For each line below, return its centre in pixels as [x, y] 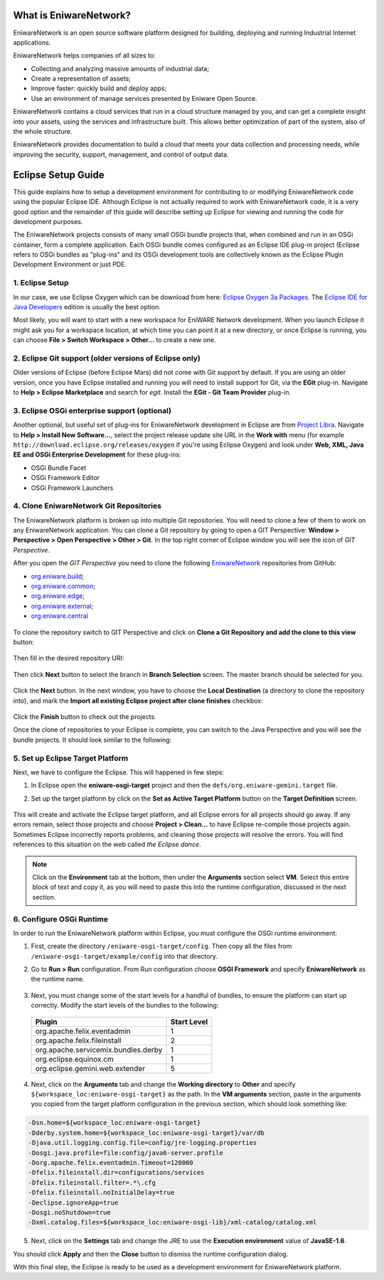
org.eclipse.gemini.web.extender [90, 1068]
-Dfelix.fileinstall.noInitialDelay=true [101, 1193]
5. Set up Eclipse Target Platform [71, 758]
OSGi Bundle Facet [59, 468]
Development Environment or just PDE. [70, 265]
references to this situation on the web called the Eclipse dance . [107, 844]
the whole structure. [43, 132]
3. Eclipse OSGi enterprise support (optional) [92, 410]
